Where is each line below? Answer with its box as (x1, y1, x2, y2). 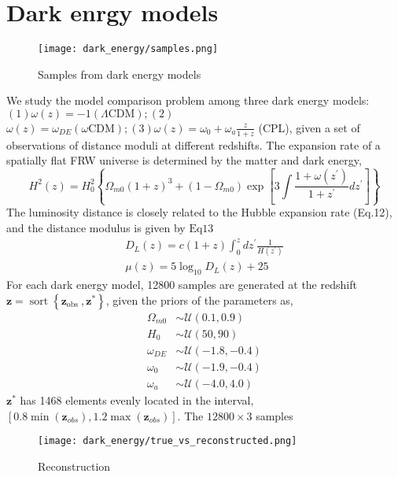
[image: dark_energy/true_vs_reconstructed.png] (38, 435, 297, 447)
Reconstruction (38, 457, 111, 474)
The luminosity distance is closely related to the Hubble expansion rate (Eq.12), (6, 204, 392, 220)
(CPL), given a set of (258, 119, 360, 135)
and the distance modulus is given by (6, 219, 186, 235)
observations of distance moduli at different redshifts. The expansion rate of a (6, 136, 381, 153)
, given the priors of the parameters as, (105, 291, 293, 308)
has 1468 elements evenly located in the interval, (20, 391, 254, 408)
